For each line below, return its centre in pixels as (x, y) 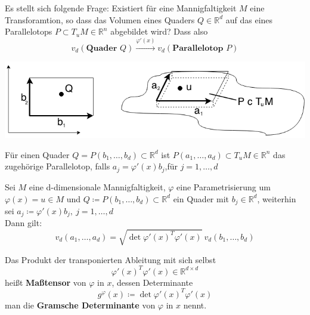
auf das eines (249, 19)
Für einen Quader (37, 154)
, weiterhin (277, 198)
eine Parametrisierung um (224, 186)
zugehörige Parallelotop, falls (58, 166)
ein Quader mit (201, 198)
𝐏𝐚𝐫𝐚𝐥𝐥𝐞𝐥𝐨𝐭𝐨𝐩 (198, 48)
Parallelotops (29, 31)
